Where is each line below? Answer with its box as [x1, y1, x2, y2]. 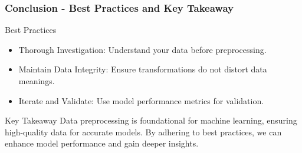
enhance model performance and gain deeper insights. [5, 137, 199, 149]
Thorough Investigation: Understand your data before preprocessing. [18, 43, 267, 55]
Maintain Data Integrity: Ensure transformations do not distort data [18, 63, 267, 75]
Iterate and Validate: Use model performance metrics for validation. [18, 94, 264, 107]
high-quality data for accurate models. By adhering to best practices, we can [5, 125, 282, 138]
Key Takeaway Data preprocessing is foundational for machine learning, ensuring [5, 114, 297, 127]
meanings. [18, 75, 55, 87]
